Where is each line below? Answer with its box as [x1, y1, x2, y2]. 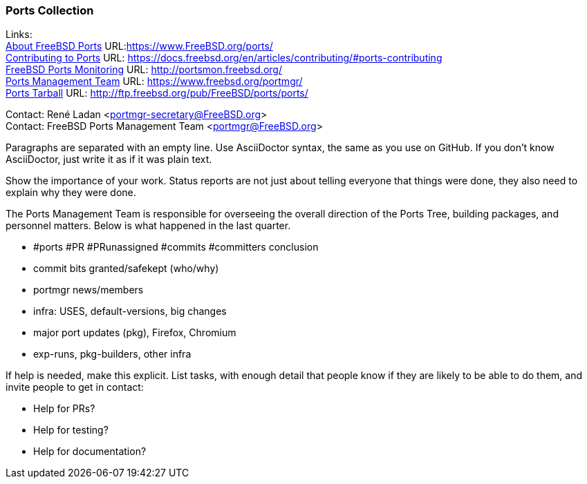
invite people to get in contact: [6, 381, 144, 394]
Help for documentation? [33, 445, 147, 458]
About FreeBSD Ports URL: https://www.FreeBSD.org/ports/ [6, 40, 273, 52]
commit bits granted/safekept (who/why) [33, 262, 219, 275]
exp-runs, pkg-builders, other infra [33, 348, 192, 360]
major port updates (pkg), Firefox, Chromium [33, 327, 236, 339]
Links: [6, 28, 32, 41]
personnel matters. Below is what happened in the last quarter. [6, 220, 291, 232]
